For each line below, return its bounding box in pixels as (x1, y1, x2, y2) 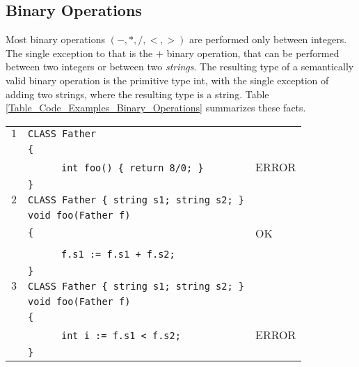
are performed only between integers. (189, 32, 347, 47)
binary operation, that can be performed (166, 45, 340, 60)
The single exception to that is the (6, 45, 153, 60)
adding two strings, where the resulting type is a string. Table (6, 86, 269, 101)
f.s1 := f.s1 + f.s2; (61, 248, 175, 260)
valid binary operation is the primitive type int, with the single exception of (6, 72, 329, 87)
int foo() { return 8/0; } (61, 162, 204, 173)
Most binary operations (6, 32, 105, 47)
